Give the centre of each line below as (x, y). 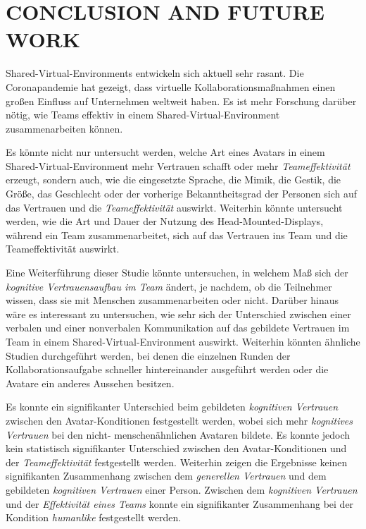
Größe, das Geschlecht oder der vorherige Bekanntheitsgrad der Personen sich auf (182, 194)
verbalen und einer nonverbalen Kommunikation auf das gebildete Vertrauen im (178, 328)
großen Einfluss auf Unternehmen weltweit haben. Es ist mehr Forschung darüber (181, 101)
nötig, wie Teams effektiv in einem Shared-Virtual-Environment (143, 115)
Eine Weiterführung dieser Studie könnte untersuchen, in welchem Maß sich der (177, 273)
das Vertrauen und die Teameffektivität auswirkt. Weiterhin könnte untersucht (174, 207)
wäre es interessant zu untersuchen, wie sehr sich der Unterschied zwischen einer (178, 314)
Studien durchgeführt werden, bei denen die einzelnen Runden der (148, 355)
